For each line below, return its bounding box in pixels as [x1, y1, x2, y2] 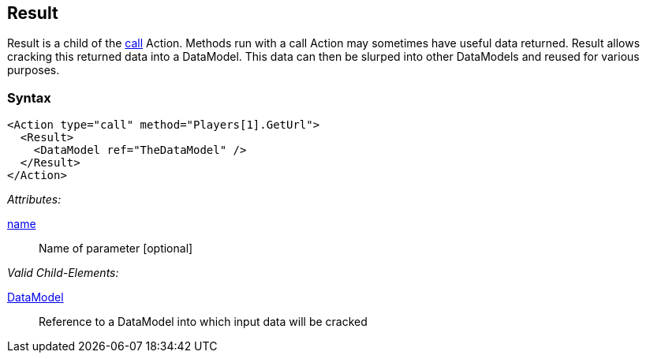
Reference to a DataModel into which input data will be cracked [39, 315, 368, 329]
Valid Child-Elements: [7, 266, 119, 280]
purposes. [7, 63, 60, 77]
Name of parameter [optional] [39, 241, 193, 256]
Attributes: [7, 193, 62, 207]
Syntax [7, 89, 51, 106]
